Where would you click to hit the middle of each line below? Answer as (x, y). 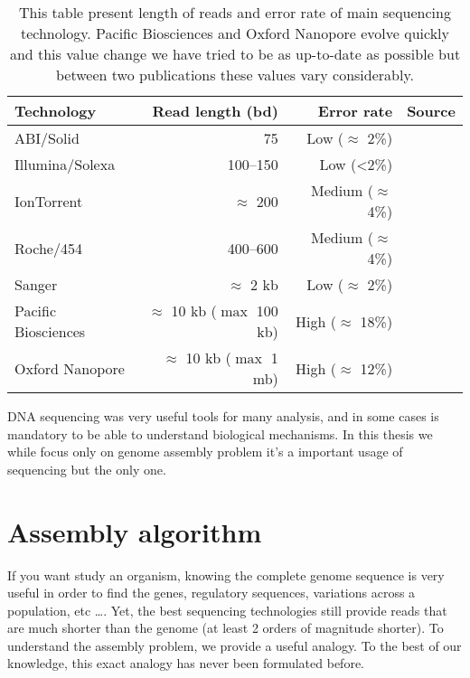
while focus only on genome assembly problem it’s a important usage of (205, 452)
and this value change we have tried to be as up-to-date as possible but (235, 54)
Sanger (36, 284)
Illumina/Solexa (65, 164)
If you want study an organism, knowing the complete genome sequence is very (226, 574)
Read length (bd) (215, 111)
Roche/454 (48, 248)
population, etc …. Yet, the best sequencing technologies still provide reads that (227, 610)
